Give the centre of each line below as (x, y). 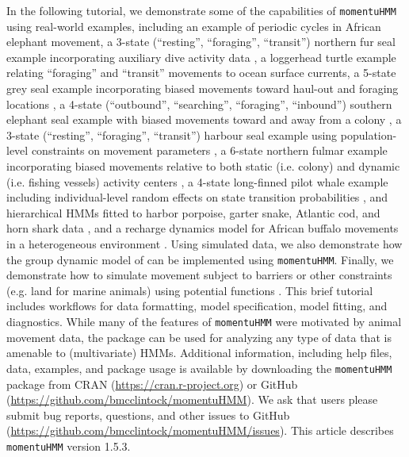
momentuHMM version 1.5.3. (69, 445)
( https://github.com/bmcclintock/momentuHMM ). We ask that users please (192, 399)
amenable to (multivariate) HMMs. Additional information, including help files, (199, 353)
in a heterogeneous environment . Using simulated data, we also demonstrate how (204, 243)
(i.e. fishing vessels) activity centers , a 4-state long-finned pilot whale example (197, 181)
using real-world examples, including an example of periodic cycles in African (194, 26)
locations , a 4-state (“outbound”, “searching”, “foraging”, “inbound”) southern (199, 104)
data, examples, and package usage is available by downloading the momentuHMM (199, 368)
